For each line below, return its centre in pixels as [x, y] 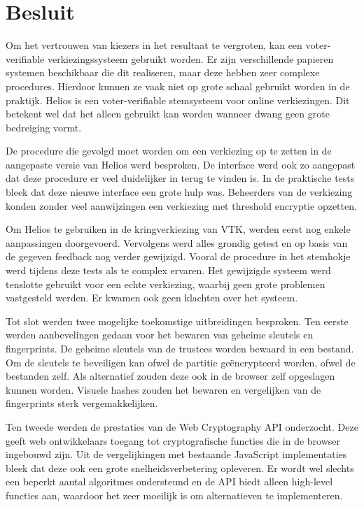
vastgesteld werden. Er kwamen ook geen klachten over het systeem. [152, 298]
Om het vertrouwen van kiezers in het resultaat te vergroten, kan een [154, 45]
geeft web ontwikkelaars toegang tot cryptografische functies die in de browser [173, 440]
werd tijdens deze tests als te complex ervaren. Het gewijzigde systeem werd [168, 270]
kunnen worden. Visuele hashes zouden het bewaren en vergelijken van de [163, 389]
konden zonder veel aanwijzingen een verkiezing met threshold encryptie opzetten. [181, 205]
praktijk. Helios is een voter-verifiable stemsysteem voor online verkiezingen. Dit [178, 100]
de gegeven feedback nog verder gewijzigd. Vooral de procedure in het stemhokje [178, 256]
